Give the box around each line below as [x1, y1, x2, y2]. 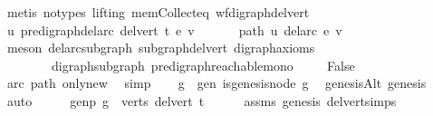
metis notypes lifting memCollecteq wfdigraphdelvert [6, 3, 310, 21]
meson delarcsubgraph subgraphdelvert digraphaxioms [6, 38, 315, 57]
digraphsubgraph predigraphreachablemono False [51, 55, 355, 74]
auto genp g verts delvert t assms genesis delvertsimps [6, 91, 397, 110]
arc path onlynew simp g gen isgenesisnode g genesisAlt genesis [6, 73, 427, 92]
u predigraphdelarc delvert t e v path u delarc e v [6, 20, 342, 39]
